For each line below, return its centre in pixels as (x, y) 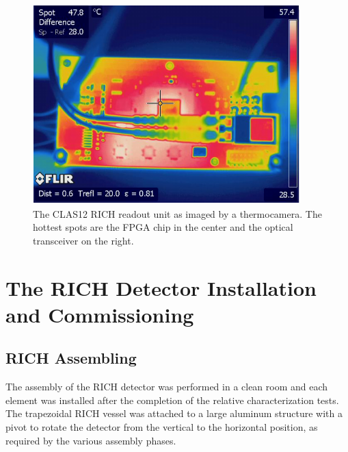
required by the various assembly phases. (91, 440)
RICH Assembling (71, 358)
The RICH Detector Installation (161, 287)
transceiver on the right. (83, 240)
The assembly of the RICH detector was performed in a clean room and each (167, 387)
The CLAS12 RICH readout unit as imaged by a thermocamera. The (177, 213)
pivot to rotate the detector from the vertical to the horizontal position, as (162, 426)
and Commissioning (100, 314)
